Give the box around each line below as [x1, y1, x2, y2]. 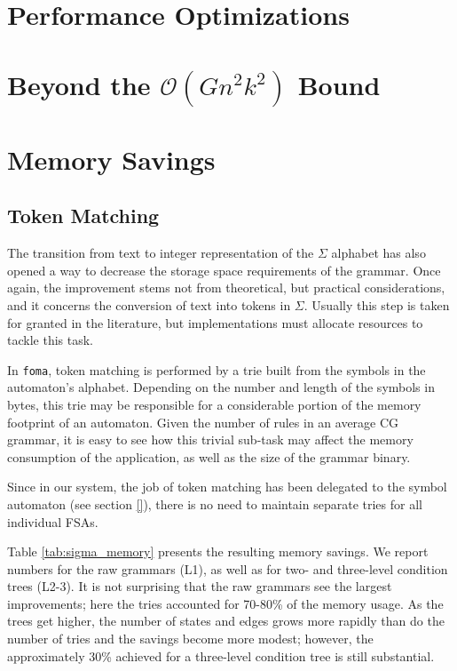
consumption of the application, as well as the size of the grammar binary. [7, 447, 411, 466]
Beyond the [7, 66, 151, 102]
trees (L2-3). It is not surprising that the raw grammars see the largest [7, 577, 392, 595]
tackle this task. [7, 331, 93, 349]
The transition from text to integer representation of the [7, 244, 314, 262]
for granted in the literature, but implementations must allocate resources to [7, 313, 423, 332]
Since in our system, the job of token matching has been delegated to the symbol [7, 477, 447, 496]
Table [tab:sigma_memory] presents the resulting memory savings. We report [7, 542, 429, 561]
